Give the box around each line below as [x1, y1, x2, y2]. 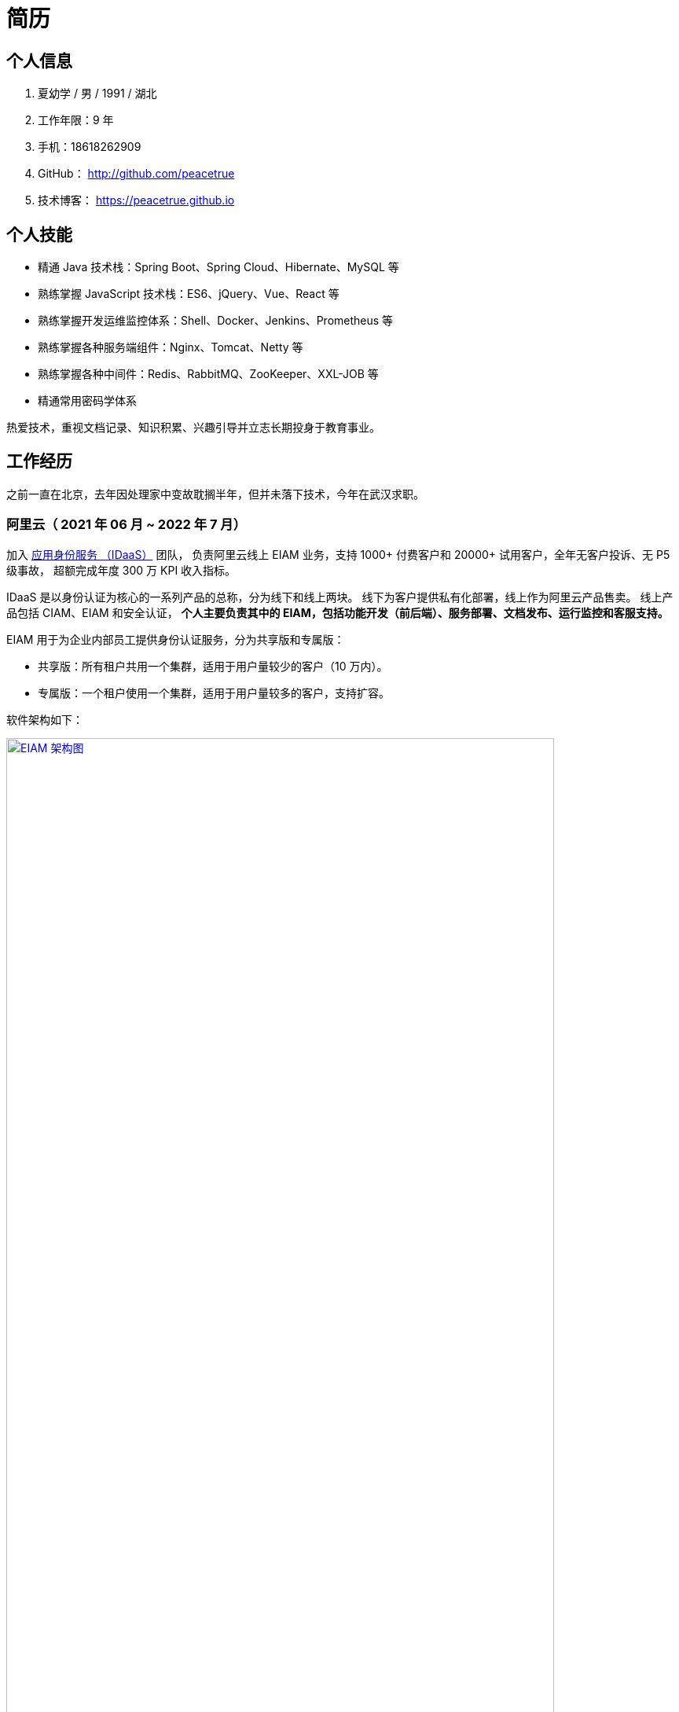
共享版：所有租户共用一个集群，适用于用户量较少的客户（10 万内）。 [38, 659, 388, 673]
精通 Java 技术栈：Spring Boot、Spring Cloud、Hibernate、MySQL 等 [38, 260, 399, 274]
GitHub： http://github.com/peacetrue [38, 167, 235, 181]
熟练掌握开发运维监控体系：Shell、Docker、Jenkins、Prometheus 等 [38, 314, 394, 328]
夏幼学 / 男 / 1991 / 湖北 [38, 86, 157, 101]
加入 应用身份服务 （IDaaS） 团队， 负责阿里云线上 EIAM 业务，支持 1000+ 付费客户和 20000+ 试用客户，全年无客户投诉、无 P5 [6, 547, 670, 561]
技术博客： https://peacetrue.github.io [38, 193, 235, 208]
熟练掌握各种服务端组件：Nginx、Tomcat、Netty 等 [38, 340, 303, 355]
